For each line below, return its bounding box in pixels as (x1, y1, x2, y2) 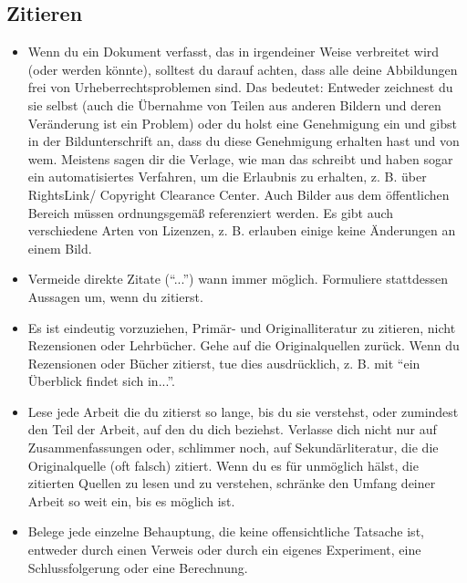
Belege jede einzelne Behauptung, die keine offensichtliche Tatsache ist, (27, 522, 424, 541)
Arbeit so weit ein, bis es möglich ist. (27, 491, 235, 510)
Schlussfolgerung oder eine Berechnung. (27, 557, 248, 577)
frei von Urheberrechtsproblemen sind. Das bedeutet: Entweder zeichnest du (27, 78, 453, 97)
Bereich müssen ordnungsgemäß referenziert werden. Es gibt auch (27, 203, 394, 222)
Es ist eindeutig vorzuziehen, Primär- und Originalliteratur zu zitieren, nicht (27, 318, 456, 337)
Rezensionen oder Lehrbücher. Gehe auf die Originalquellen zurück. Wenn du (27, 336, 460, 355)
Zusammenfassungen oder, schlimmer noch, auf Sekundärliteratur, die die (27, 438, 439, 457)
